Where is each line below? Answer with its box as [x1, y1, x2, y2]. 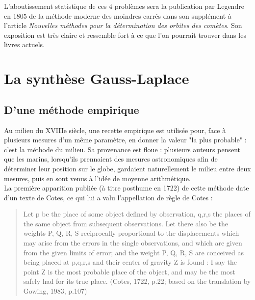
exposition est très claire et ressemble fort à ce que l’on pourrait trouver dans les [4, 29, 246, 40]
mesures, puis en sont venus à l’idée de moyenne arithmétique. [4, 173, 191, 183]
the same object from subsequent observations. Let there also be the [23, 218, 229, 228]
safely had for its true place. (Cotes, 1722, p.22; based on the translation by [23, 276, 251, 286]
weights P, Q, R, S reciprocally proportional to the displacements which [23, 228, 239, 238]
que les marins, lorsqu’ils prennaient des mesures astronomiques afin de [4, 154, 218, 164]
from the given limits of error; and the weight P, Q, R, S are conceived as [23, 247, 244, 257]
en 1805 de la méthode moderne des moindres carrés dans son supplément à [4, 10, 231, 21]
